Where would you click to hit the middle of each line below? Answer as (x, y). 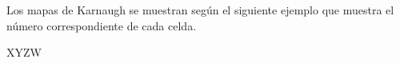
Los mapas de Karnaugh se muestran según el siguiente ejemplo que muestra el (200, 10)
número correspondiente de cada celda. (102, 25)
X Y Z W (24, 52)
